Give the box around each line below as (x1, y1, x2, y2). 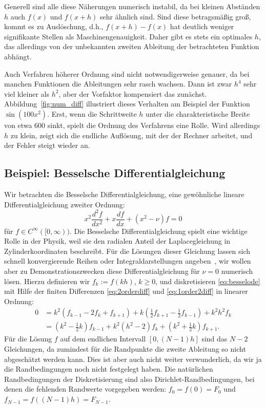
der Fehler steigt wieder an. (4, 140, 90, 151)
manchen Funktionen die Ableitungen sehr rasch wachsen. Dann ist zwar (4, 78, 232, 89)
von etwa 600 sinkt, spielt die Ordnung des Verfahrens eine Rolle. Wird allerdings (4, 119, 260, 130)
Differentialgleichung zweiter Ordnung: (4, 199, 125, 209)
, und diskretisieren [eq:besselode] (155, 275, 260, 286)
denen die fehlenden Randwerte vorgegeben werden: (4, 383, 167, 394)
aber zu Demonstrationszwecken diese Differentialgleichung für (4, 266, 200, 276)
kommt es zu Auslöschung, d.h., (4, 21, 104, 32)
